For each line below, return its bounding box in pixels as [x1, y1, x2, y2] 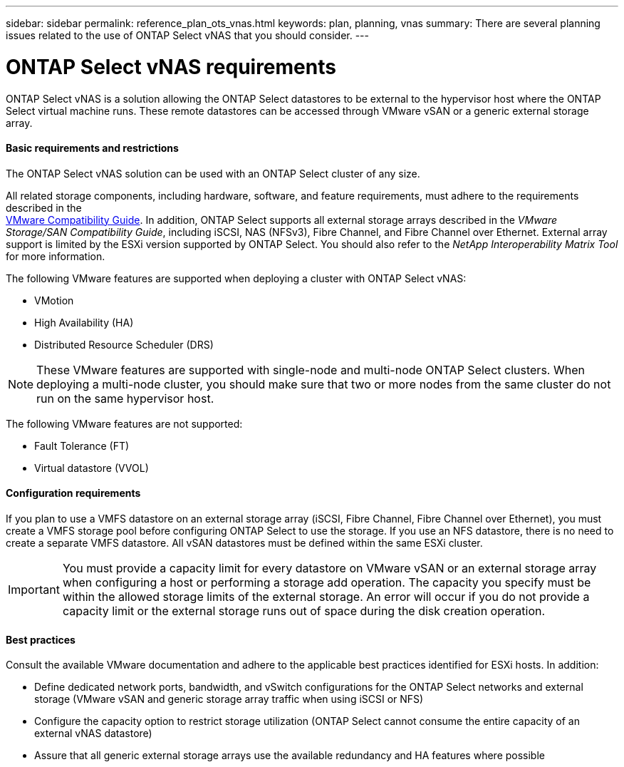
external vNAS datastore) [34, 727, 152, 740]
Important [8, 582, 60, 597]
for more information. [6, 249, 105, 262]
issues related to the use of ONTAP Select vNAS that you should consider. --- [6, 29, 369, 41]
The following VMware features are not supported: [6, 417, 243, 430]
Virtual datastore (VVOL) [34, 461, 149, 474]
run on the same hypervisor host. [36, 391, 214, 406]
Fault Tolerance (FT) [34, 439, 130, 452]
